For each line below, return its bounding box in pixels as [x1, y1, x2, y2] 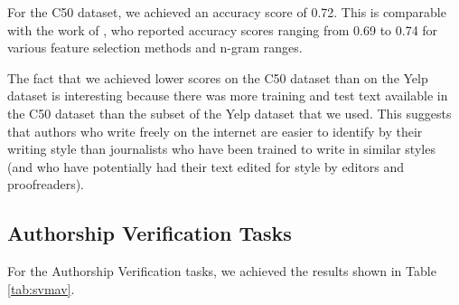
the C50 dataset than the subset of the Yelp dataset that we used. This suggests [7, 103, 452, 122]
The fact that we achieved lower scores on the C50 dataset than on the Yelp [7, 68, 428, 87]
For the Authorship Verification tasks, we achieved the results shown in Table [7, 262, 436, 281]
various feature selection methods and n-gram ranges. [7, 38, 303, 57]
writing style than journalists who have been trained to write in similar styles [7, 139, 436, 158]
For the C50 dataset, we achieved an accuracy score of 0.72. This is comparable [7, 3, 446, 21]
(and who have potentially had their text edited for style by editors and [7, 157, 404, 176]
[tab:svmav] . [7, 279, 75, 298]
